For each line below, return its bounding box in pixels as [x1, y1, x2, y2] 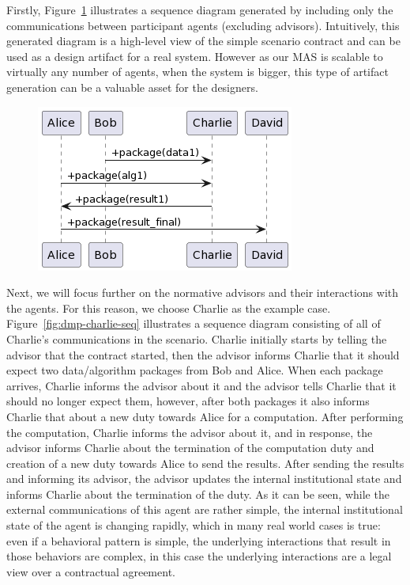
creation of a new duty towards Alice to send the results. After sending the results [6, 454, 404, 471]
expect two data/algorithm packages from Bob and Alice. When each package [6, 362, 383, 378]
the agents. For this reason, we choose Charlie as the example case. [6, 299, 331, 316]
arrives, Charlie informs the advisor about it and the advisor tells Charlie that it [6, 377, 397, 393]
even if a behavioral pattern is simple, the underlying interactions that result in [6, 532, 391, 549]
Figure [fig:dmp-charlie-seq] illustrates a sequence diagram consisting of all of [6, 315, 381, 332]
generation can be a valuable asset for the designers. [6, 78, 258, 95]
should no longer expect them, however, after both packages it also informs [6, 393, 370, 409]
